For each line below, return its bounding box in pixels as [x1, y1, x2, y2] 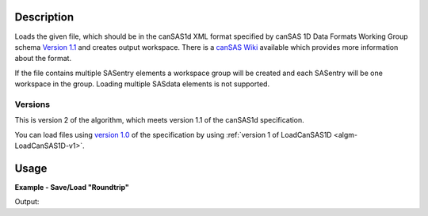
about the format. [14, 54, 71, 63]
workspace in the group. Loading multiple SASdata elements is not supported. [14, 79, 269, 89]
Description [14, 10, 75, 24]
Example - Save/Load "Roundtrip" [14, 182, 130, 191]
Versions [14, 99, 51, 110]
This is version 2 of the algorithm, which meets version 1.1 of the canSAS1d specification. [14, 116, 304, 125]
